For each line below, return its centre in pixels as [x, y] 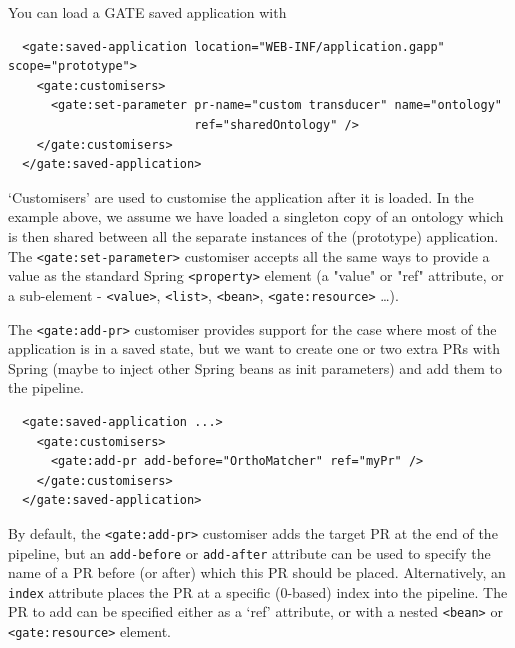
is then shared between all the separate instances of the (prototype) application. [253, 235]
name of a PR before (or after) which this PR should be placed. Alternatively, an [257, 572]
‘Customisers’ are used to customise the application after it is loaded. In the [241, 196]
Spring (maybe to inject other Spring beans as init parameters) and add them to [255, 367]
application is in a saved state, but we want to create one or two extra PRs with [254, 348]
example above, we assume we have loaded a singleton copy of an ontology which [256, 216]
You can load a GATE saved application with [147, 12]
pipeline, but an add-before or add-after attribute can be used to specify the [249, 552]
